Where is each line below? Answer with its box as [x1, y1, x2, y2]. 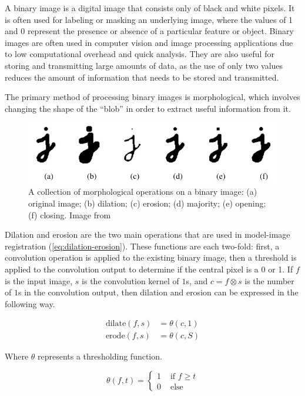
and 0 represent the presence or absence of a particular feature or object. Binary [5, 25, 294, 37]
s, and [186, 274, 208, 287]
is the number [244, 274, 294, 287]
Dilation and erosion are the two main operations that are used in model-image [5, 228, 290, 241]
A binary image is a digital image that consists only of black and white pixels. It [5, 2, 295, 14]
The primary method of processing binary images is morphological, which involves [5, 91, 300, 103]
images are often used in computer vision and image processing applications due [5, 36, 293, 48]
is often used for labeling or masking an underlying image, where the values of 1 [5, 13, 293, 25]
